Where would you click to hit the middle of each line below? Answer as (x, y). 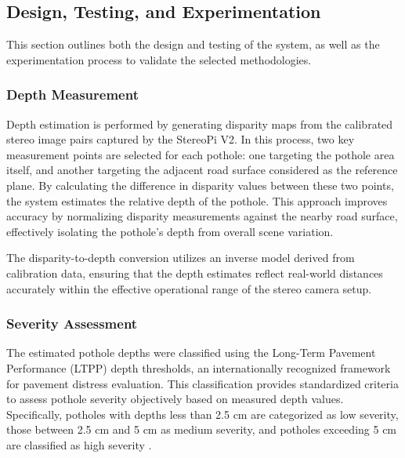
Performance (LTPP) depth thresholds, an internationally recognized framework (199, 367)
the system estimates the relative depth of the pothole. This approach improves (197, 200)
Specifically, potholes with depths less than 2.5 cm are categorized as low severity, (202, 414)
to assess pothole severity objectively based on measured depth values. (175, 399)
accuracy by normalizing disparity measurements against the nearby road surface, (202, 216)
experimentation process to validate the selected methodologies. (159, 59)
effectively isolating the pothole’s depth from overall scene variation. (170, 231)
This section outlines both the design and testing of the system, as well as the (193, 44)
